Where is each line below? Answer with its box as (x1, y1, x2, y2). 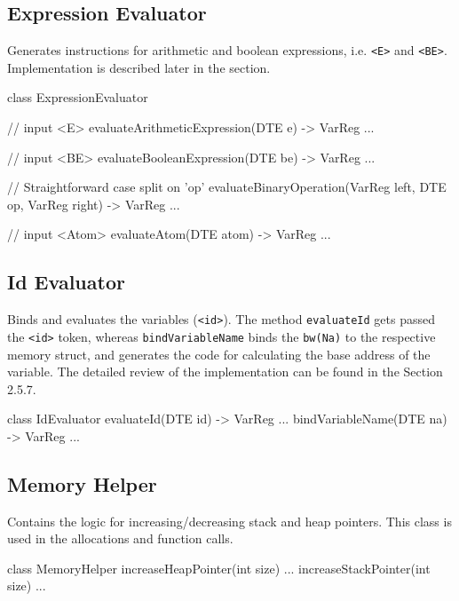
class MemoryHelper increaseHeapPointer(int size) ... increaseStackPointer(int (7, 558, 431, 577)
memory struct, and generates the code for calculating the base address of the (7, 344, 431, 363)
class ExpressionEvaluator (7, 88, 148, 107)
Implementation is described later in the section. (7, 58, 271, 76)
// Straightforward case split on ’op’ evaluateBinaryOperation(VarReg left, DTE (7, 178, 447, 196)
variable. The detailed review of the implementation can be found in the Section (7, 362, 443, 381)
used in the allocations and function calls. (7, 529, 233, 548)
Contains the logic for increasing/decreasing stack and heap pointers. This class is (7, 511, 452, 530)
